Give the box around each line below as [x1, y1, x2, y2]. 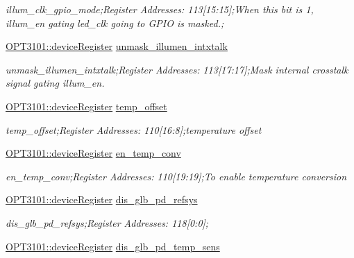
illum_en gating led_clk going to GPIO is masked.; [6, 15, 224, 30]
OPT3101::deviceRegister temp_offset [6, 98, 167, 113]
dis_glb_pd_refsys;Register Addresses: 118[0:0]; [6, 215, 209, 230]
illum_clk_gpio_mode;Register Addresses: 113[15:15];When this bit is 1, [6, 2, 314, 16]
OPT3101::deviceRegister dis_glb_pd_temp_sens [6, 239, 220, 253]
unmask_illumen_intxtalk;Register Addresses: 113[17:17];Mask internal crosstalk [6, 62, 348, 76]
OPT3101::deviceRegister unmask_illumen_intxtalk [6, 39, 228, 53]
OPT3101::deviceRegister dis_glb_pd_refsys [6, 192, 198, 207]
